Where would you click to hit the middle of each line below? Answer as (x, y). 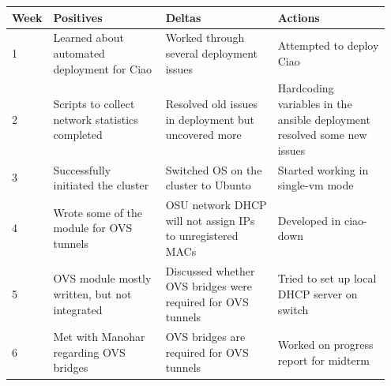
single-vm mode (316, 185)
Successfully (82, 169)
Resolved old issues (211, 103)
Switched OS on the (214, 169)
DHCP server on (318, 294)
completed (78, 135)
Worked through (205, 37)
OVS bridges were (209, 286)
